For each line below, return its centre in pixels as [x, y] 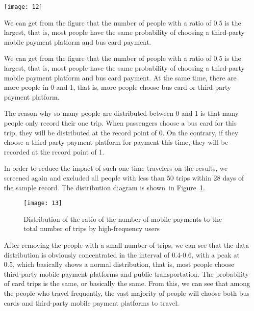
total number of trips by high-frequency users [92, 228]
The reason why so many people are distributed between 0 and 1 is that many [121, 113]
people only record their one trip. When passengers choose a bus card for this [120, 123]
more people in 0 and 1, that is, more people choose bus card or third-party [118, 87]
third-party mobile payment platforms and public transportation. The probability [127, 273]
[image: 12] [23, 7]
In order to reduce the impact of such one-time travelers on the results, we [116, 168]
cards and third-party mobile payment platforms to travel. [91, 302]
